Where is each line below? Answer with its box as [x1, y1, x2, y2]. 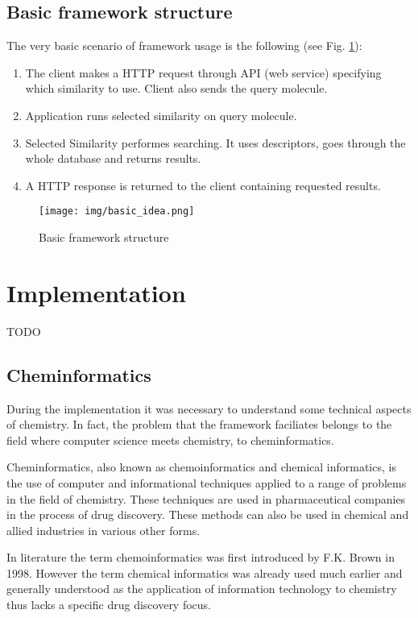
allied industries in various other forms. [6, 521, 201, 538]
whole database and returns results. [25, 150, 201, 167]
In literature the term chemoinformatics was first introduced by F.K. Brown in [6, 549, 395, 566]
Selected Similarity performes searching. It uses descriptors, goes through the [25, 134, 406, 151]
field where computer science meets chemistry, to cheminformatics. [6, 431, 334, 448]
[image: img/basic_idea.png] [39, 205, 195, 218]
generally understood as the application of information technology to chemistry [6, 580, 397, 597]
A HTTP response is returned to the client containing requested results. [25, 176, 381, 193]
